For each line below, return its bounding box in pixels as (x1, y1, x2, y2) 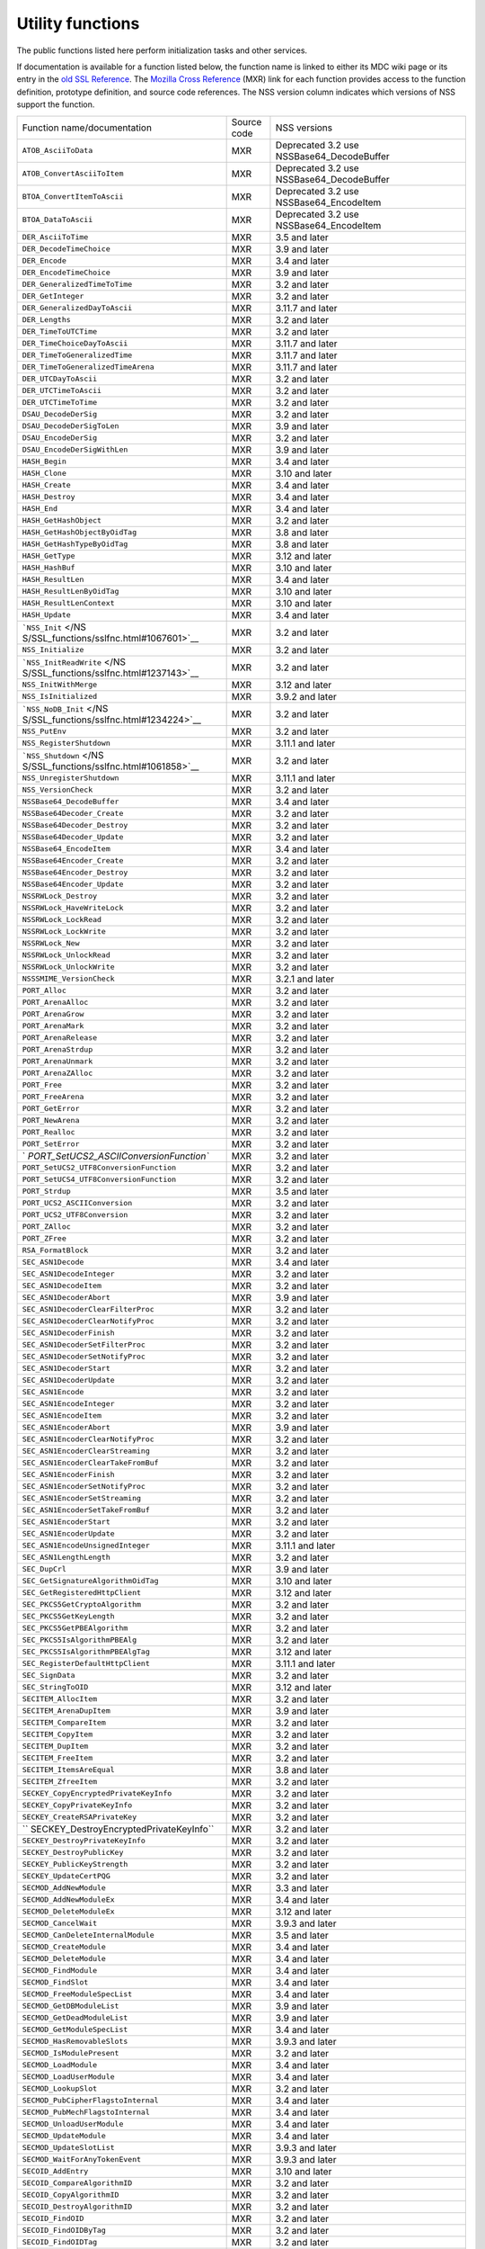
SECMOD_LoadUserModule (22, 2072, 116, 2082)
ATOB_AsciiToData (22, 146, 93, 155)
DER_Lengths (22, 315, 71, 324)
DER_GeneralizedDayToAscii (22, 303, 133, 312)
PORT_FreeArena (22, 1092, 84, 1101)
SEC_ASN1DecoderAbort (22, 1293, 111, 1302)
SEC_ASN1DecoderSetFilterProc (22, 1340, 145, 1349)
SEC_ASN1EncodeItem (22, 1411, 102, 1420)
